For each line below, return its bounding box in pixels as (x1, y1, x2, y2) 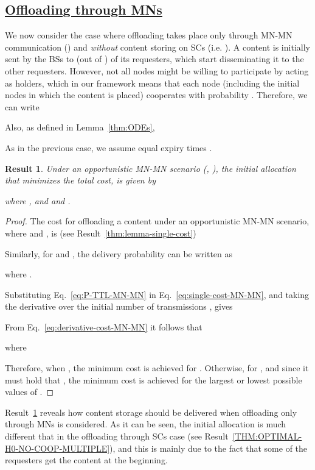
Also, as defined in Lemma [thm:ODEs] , (5, 121, 155, 134)
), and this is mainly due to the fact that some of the (109, 441, 308, 454)
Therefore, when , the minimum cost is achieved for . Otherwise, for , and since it (5, 361, 309, 374)
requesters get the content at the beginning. (5, 454, 168, 466)
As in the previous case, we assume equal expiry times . (5, 141, 212, 154)
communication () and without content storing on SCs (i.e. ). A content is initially (5, 40, 310, 53)
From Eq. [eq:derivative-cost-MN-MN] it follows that (5, 320, 202, 333)
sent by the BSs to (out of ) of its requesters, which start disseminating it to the (5, 52, 304, 65)
